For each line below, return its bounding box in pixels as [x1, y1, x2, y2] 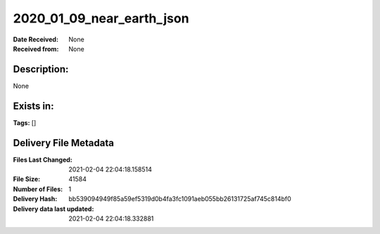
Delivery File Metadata [13, 137, 114, 149]
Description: [13, 63, 69, 75]
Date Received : [13, 35, 59, 44]
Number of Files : [13, 185, 63, 193]
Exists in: [13, 100, 54, 112]
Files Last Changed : [13, 155, 73, 164]
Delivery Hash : [13, 195, 58, 203]
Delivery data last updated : [13, 204, 94, 213]
